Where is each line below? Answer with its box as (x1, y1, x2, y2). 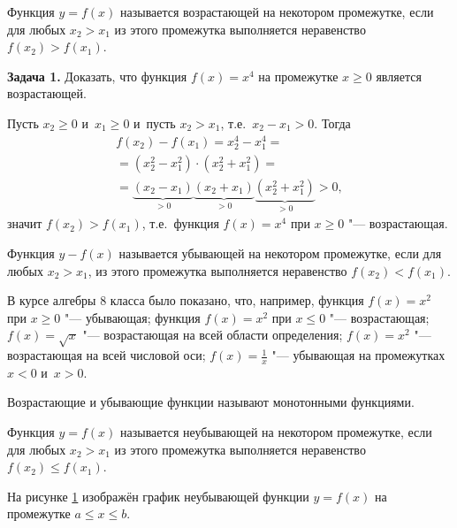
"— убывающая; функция (64, 308, 201, 326)
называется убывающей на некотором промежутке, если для (118, 243, 442, 262)
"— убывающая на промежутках (271, 346, 446, 364)
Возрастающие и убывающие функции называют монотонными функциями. (7, 393, 415, 411)
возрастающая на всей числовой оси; (7, 346, 206, 364)
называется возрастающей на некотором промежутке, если (120, 3, 434, 20)
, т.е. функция (141, 214, 219, 233)
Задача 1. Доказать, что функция (7, 66, 187, 85)
